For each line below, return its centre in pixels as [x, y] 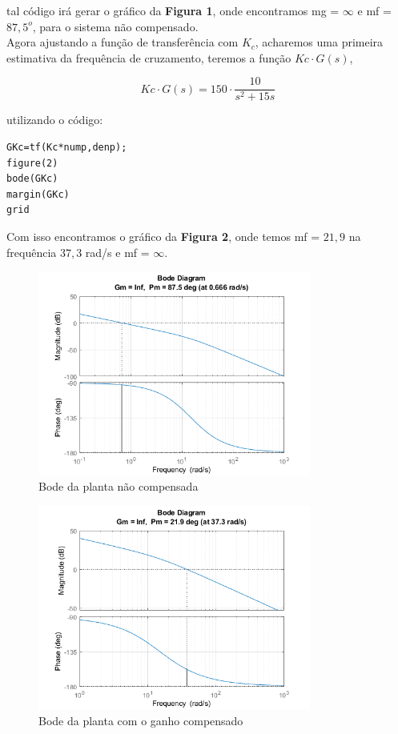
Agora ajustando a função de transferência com [123, 42]
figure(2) [32, 163]
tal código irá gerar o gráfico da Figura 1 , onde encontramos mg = [173, 10]
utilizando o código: [55, 120]
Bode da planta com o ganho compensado [141, 720]
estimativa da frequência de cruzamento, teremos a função [149, 57]
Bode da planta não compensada [119, 486]
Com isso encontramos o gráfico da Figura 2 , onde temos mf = [163, 236]
